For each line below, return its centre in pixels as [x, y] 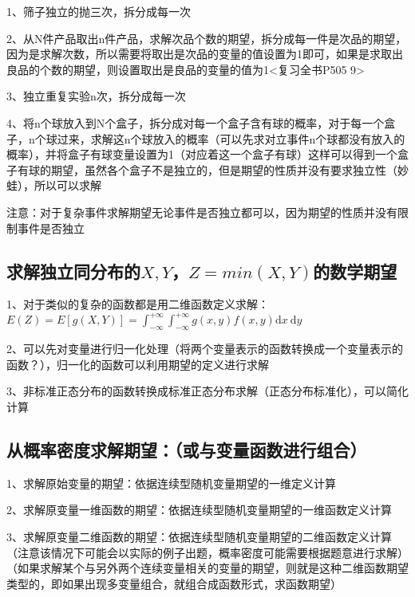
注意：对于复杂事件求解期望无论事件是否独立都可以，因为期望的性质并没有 [202, 212]
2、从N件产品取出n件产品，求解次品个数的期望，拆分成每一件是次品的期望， [207, 38]
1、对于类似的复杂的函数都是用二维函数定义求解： [138, 304]
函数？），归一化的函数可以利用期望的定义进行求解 [138, 364]
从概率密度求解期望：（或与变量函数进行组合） [187, 449]
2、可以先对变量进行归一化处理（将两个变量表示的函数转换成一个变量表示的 [205, 349]
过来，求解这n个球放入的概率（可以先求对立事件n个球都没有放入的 [231, 138]
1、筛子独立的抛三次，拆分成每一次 [99, 11]
